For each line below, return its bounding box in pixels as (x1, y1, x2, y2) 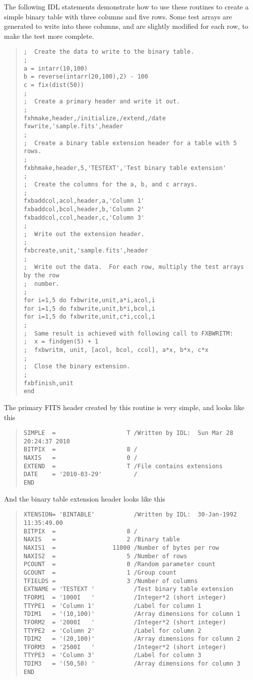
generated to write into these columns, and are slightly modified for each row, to (4, 21, 249, 31)
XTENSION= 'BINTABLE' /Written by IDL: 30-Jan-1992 (23, 511, 237, 518)
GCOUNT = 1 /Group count (23, 569, 177, 576)
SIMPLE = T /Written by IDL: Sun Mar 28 (23, 429, 234, 437)
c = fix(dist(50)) (23, 82, 84, 88)
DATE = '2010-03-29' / (23, 471, 137, 478)
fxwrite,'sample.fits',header (23, 123, 124, 130)
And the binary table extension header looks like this (4, 493, 166, 504)
